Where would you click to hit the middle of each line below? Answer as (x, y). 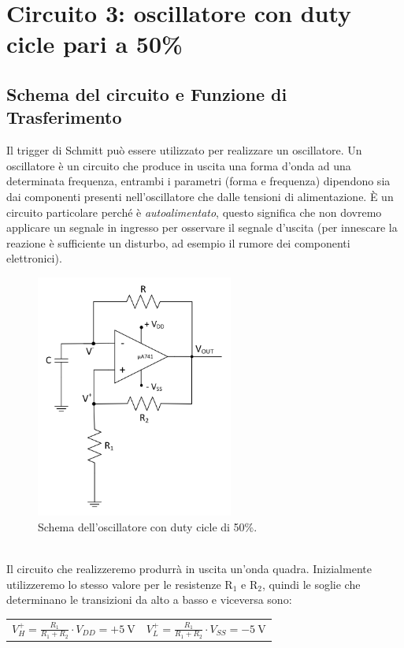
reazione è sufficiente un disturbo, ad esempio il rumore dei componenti (178, 242)
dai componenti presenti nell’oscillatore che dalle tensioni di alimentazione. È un (200, 196)
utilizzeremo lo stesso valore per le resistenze (114, 584)
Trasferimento (64, 117)
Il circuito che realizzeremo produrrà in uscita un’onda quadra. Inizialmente (189, 569)
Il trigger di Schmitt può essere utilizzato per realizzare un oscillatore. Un (184, 150)
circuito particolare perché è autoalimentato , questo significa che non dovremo (194, 212)
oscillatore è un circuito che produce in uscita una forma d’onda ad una (179, 165)
